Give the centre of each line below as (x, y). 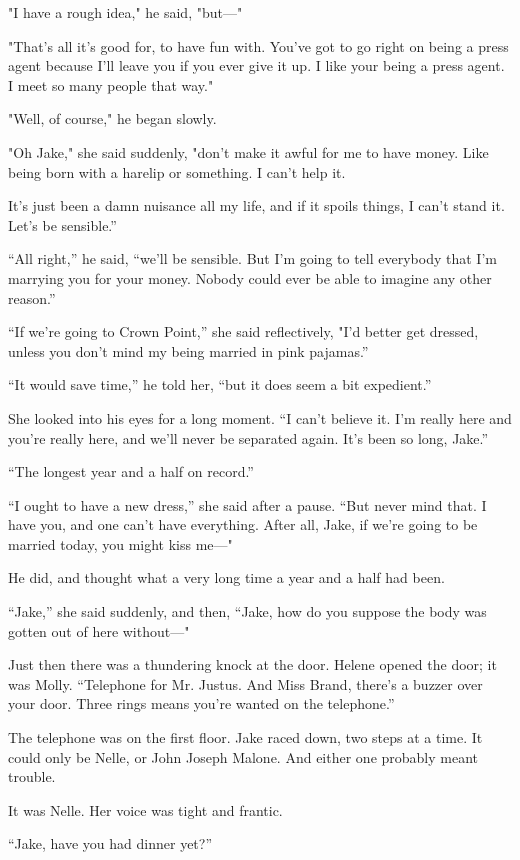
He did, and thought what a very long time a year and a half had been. (226, 577)
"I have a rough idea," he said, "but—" (125, 12)
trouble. (32, 776)
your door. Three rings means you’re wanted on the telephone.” (201, 703)
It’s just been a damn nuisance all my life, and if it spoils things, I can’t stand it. (256, 205)
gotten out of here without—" (99, 630)
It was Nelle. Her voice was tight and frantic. (145, 809)
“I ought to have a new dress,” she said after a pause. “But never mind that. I (247, 504)
